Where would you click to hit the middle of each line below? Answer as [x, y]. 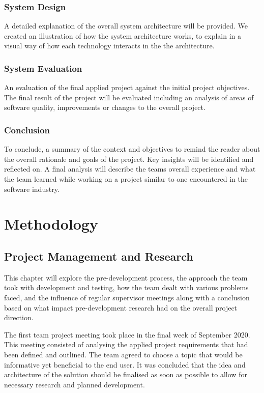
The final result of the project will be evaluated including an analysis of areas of [129, 97]
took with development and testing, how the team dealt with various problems [126, 287]
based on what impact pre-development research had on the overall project [121, 307]
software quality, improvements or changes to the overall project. [105, 107]
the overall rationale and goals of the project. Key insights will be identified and [129, 159]
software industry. [32, 189]
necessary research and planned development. [75, 384]
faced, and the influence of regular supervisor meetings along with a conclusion [127, 297]
